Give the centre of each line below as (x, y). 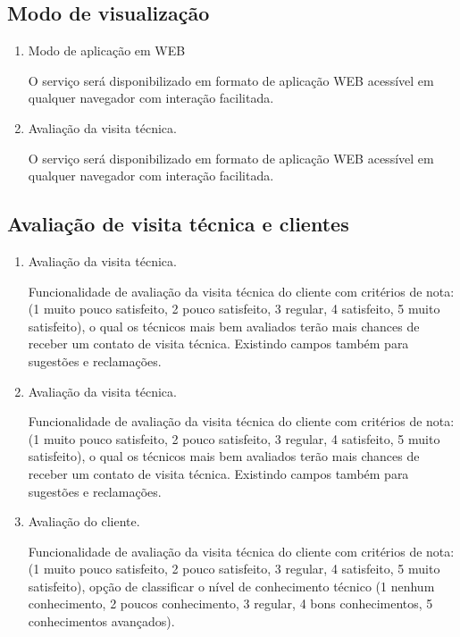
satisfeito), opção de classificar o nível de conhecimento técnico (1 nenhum (231, 586)
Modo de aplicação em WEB (107, 50)
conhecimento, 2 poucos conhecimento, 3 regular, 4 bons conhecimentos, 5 (230, 603)
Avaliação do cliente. (84, 521)
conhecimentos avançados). (101, 621)
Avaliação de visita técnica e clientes (178, 224)
